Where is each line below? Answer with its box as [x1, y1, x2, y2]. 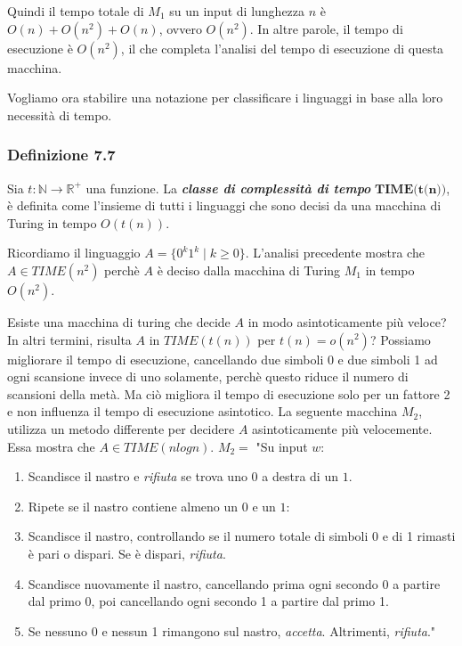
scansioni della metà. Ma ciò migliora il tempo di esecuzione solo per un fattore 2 [7, 384, 450, 403]
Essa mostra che [7, 437, 95, 455]
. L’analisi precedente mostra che [245, 243, 425, 262]
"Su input [255, 437, 308, 455]
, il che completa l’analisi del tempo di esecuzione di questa [120, 38, 444, 57]
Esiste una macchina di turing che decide [7, 312, 231, 331]
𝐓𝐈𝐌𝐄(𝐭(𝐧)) [375, 183, 447, 196]
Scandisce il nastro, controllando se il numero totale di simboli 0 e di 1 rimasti [28, 527, 456, 545]
